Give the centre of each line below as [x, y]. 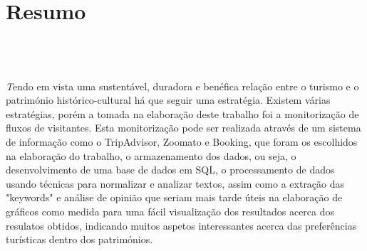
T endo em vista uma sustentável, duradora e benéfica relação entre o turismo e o [182, 86]
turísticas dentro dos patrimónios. [79, 239]
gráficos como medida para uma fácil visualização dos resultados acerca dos [170, 211]
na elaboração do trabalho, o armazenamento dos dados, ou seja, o [151, 155]
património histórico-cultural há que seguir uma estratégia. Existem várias [168, 100]
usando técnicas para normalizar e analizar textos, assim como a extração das [175, 183]
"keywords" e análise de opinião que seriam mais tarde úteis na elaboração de [174, 197]
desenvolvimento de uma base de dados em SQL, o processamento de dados [170, 170]
